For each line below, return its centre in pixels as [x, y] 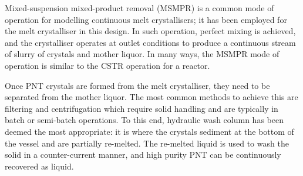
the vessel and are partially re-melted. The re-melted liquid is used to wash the [147, 143]
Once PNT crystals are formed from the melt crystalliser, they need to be [137, 85]
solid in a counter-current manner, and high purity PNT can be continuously [143, 155]
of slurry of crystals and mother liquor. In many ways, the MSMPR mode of [142, 54]
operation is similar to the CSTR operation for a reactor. [107, 65]
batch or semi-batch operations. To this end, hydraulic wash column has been [144, 120]
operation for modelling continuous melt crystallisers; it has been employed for [146, 19]
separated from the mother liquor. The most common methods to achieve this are [151, 97]
